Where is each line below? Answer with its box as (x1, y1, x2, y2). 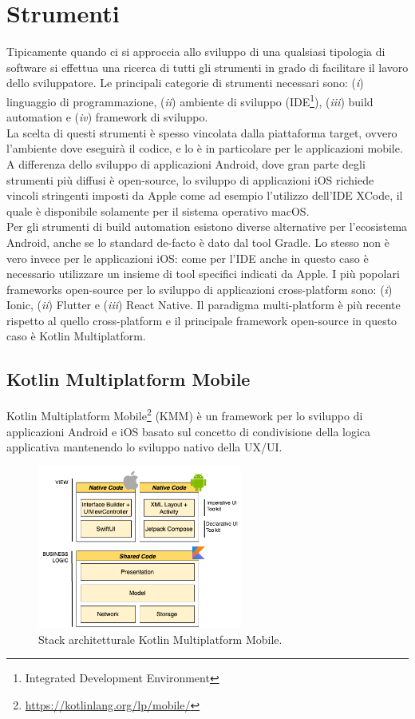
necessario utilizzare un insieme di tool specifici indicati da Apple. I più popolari (6, 265, 400, 282)
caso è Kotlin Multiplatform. (6, 328, 146, 344)
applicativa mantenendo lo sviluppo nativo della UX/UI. (6, 439, 283, 455)
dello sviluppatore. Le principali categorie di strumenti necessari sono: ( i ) (6, 74, 364, 91)
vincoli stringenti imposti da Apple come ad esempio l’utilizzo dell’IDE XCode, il (6, 187, 403, 204)
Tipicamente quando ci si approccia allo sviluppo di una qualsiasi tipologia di (6, 43, 385, 60)
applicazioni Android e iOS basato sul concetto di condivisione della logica (6, 423, 371, 439)
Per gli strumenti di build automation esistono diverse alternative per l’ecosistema (6, 218, 408, 235)
